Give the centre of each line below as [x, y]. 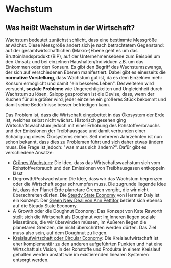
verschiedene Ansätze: [29, 153]
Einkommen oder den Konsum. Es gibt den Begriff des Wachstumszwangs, [84, 67]
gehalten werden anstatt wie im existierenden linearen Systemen [81, 254]
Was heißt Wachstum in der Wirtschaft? [70, 28]
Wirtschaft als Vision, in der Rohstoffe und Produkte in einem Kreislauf [87, 249]
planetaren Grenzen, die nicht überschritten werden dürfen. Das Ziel [84, 227]
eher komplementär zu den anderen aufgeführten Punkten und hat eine [88, 244]
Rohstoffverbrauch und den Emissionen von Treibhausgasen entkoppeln [89, 168]
